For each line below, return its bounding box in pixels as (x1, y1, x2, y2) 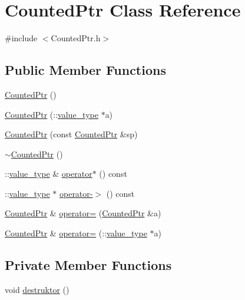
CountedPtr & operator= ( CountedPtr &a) (5, 207, 161, 219)
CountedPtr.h (51, 32, 101, 44)
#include (5, 32, 38, 44)
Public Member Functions (5, 61, 166, 79)
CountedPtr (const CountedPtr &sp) (5, 128, 138, 140)
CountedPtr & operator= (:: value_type (5, 227, 147, 239)
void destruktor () (5, 283, 69, 295)
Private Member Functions (5, 256, 172, 274)
